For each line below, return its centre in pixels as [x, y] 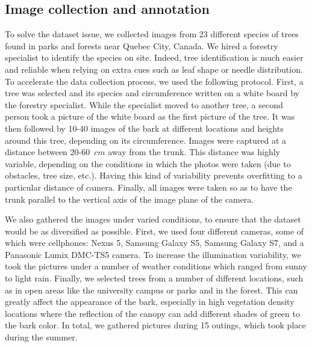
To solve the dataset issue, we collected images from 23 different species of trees [152, 34]
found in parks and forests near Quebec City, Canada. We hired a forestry [142, 45]
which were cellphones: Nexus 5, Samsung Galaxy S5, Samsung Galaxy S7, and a [154, 243]
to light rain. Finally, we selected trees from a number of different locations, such [154, 278]
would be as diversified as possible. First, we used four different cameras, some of [154, 231]
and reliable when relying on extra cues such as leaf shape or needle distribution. [154, 69]
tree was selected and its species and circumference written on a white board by [152, 93]
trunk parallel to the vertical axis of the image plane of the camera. [129, 199]
